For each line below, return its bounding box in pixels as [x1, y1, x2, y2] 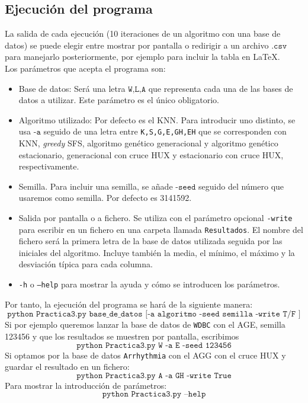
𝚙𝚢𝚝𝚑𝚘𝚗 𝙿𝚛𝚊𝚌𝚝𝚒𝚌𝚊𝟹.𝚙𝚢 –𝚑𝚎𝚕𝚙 [102, 390, 206, 399]
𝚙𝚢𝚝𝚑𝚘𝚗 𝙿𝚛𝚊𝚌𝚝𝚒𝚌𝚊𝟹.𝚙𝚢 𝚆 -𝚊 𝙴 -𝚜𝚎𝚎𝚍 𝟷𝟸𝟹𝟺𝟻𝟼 [76, 341, 232, 350]
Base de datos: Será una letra [18, 82, 126, 94]
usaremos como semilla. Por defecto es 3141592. [18, 191, 192, 204]
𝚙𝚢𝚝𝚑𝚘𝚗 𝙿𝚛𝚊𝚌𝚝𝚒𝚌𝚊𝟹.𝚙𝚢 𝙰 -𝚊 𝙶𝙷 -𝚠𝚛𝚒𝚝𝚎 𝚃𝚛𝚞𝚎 [76, 371, 232, 380]
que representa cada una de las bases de [148, 82, 293, 94]
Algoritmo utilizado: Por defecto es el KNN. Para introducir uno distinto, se [18, 113, 296, 126]
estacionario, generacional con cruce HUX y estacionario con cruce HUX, [18, 148, 284, 161]
